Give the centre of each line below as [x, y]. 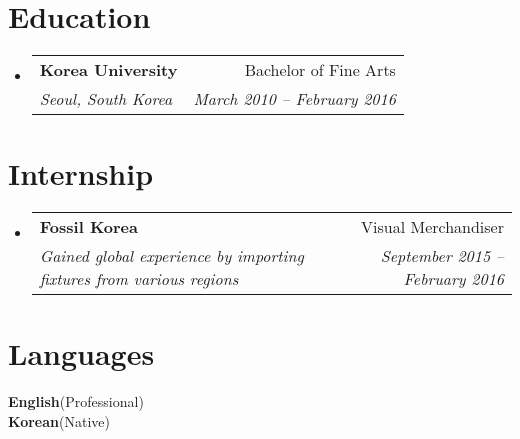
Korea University [108, 70]
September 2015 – [442, 256]
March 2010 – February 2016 [294, 99]
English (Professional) [76, 401]
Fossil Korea [88, 227]
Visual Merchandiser [432, 227]
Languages [81, 353]
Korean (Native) [59, 420]
